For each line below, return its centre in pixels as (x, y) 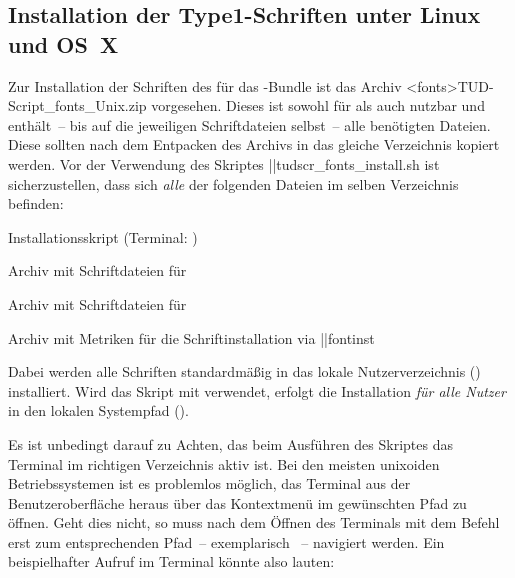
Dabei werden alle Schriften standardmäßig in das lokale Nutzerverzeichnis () (244, 371)
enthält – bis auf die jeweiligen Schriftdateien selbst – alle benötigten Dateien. (249, 124)
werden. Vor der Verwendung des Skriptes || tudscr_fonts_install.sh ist (224, 163)
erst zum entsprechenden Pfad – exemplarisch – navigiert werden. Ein (226, 541)
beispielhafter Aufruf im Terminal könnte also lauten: (171, 561)
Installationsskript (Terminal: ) (103, 236)
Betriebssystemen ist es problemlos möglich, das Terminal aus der (209, 483)
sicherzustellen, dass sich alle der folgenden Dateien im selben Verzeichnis (233, 183)
